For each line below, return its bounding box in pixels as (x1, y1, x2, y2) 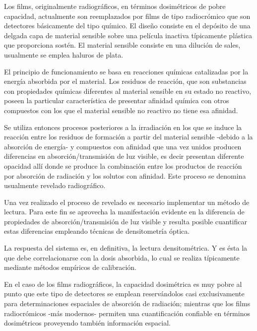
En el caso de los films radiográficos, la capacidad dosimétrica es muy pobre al (4, 278, 242, 289)
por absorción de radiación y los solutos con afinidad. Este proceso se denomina (4, 170, 246, 181)
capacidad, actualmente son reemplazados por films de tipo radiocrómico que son (4, 10, 251, 21)
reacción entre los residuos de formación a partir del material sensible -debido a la (4, 132, 253, 142)
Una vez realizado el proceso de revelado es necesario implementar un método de (4, 197, 250, 207)
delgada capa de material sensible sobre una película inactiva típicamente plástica (4, 30, 253, 40)
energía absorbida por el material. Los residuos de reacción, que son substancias (4, 76, 247, 86)
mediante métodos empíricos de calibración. (4, 262, 136, 272)
